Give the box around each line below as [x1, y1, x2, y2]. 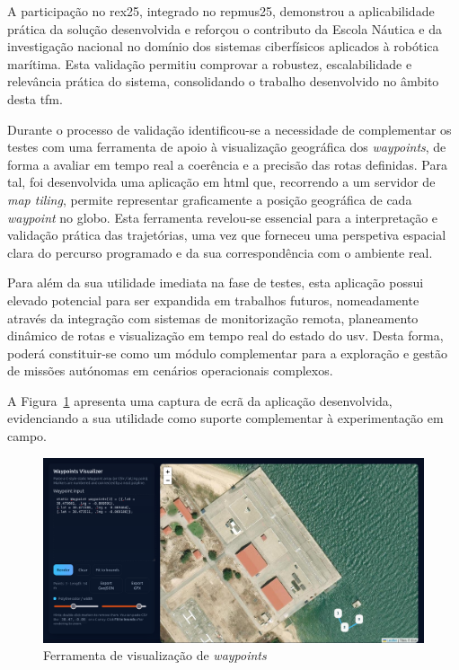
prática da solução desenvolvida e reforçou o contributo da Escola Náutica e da [7, 19, 442, 38]
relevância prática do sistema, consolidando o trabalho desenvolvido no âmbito [7, 72, 439, 91]
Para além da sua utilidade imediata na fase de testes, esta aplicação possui [7, 273, 424, 292]
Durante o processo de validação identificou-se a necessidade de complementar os [7, 119, 452, 138]
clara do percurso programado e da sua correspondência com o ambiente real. [7, 242, 433, 261]
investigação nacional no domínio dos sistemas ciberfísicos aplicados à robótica [7, 37, 439, 56]
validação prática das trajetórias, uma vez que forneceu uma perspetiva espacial [7, 225, 446, 244]
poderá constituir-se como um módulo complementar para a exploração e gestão [7, 343, 447, 362]
